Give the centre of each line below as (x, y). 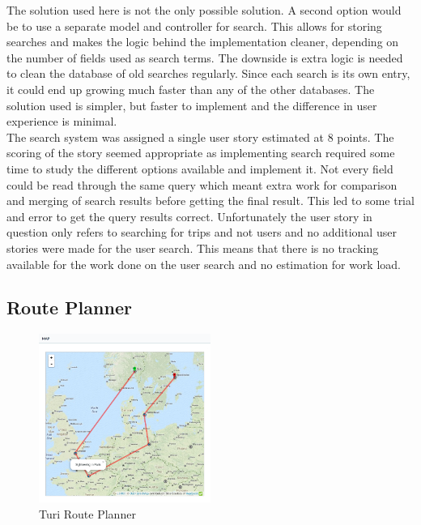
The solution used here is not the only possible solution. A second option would (204, 10)
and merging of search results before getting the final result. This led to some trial (210, 201)
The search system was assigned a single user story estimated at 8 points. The (200, 137)
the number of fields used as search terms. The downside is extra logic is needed (205, 57)
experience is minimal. (62, 121)
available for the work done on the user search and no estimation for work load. (204, 264)
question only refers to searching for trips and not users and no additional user (202, 232)
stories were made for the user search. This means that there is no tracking (193, 248)
